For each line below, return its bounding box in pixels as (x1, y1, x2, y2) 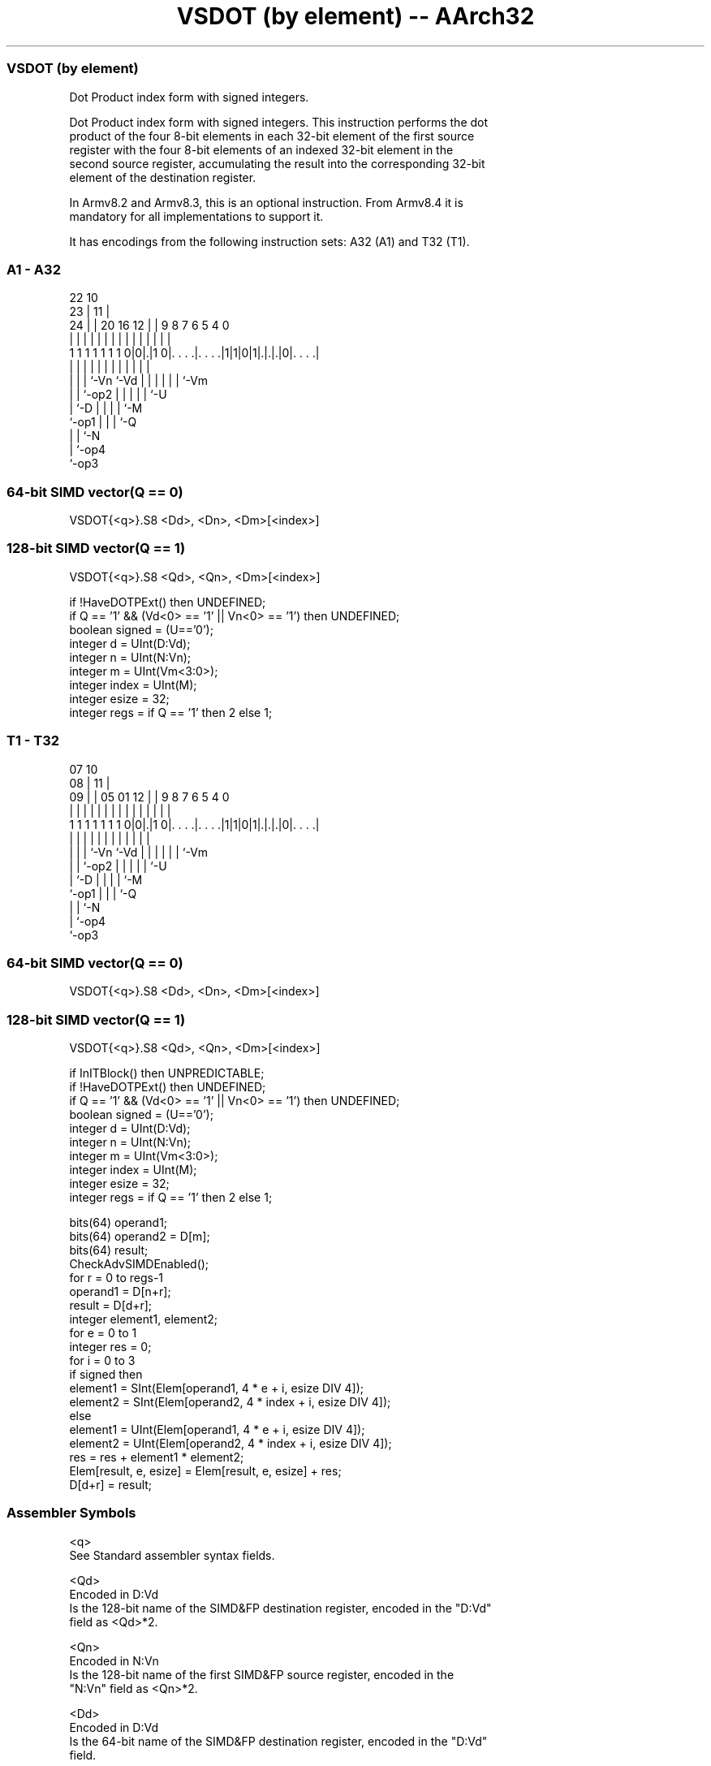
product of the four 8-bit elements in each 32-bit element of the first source (69, 128, 475, 143)
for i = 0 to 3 (69, 1354, 136, 1367)
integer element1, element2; (69, 1312, 218, 1326)
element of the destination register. (69, 170, 256, 184)
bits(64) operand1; (69, 1215, 168, 1229)
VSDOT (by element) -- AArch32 (176, 2, 535, 30)
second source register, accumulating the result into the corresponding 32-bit (69, 156, 485, 171)
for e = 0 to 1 (69, 1326, 137, 1340)
